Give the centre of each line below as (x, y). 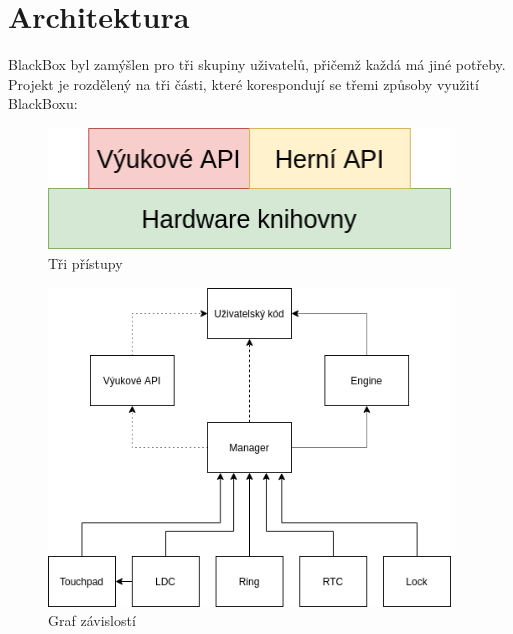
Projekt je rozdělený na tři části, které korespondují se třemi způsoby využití (243, 83)
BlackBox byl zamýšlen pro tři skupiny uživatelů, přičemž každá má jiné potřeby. (257, 64)
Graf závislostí (92, 620)
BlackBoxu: (43, 103)
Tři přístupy (85, 263)
